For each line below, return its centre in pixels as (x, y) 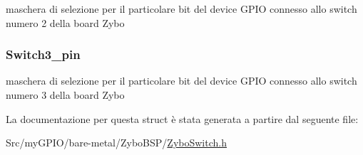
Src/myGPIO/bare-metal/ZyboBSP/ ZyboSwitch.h (116, 143)
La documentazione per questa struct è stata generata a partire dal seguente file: (182, 118)
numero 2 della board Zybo (65, 22)
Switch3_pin (43, 54)
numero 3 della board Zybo (65, 95)
